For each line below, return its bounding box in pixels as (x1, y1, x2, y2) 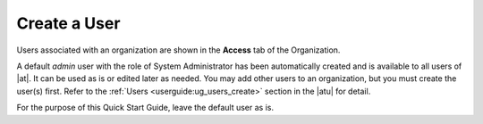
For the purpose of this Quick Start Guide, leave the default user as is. (16, 103, 275, 113)
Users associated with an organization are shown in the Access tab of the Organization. (16, 45, 341, 55)
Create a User (16, 13, 121, 33)
